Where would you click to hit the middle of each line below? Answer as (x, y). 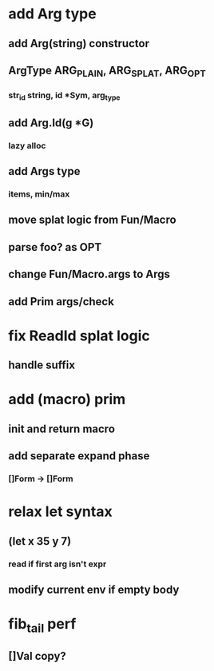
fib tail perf (42, 625)
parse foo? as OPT (55, 247)
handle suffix (42, 365)
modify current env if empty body (94, 589)
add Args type (44, 171)
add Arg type (53, 14)
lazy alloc (27, 145)
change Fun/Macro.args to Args (89, 274)
